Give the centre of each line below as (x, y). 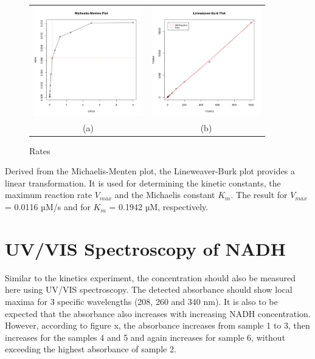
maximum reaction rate (49, 195)
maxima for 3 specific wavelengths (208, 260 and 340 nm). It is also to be (141, 301)
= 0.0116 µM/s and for (48, 207)
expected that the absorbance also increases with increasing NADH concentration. (158, 313)
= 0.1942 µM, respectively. (159, 207)
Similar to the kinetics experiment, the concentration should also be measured (151, 277)
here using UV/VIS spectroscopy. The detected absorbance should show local (149, 289)
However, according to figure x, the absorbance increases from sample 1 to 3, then (157, 325)
